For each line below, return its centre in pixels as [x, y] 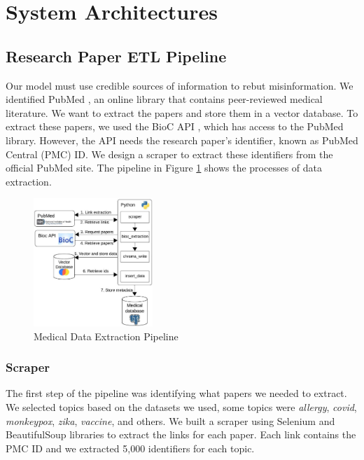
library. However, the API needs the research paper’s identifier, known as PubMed [182, 140]
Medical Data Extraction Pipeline [106, 336]
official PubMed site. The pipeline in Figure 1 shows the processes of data [164, 168]
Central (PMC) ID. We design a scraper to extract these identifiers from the [169, 154]
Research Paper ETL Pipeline [116, 56]
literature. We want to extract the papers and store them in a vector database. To [182, 112]
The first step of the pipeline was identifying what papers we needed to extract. [176, 393]
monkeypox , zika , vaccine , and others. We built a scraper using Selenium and [170, 420]
